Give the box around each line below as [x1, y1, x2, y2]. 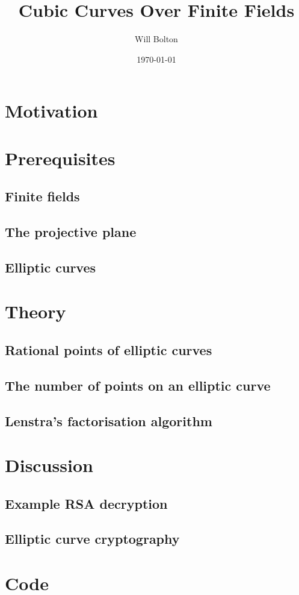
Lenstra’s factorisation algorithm [5, 411, 212, 430]
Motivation [5, 98, 98, 123]
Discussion [5, 453, 93, 477]
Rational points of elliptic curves [5, 340, 212, 359]
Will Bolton [135, 33, 178, 45]
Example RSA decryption [5, 494, 168, 512]
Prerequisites [5, 145, 116, 170]
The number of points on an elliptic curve [5, 376, 271, 394]
